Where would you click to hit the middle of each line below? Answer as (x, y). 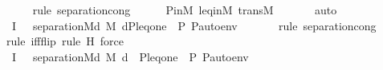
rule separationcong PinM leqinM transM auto (185, 10)
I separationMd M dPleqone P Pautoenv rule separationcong (194, 25)
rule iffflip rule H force (65, 41)
